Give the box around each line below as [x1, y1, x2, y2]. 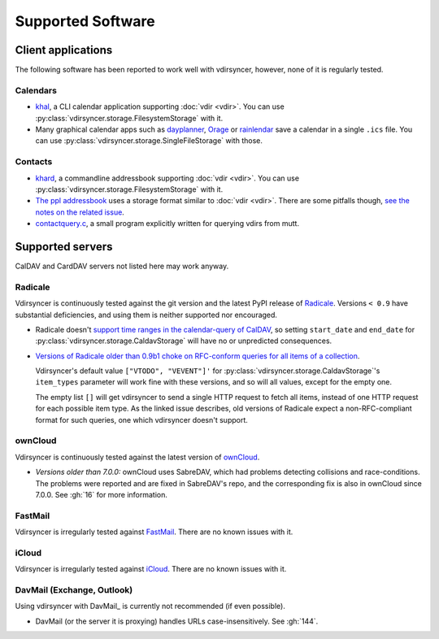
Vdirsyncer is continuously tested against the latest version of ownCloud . [15, 452, 260, 462]
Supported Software [15, 12, 155, 30]
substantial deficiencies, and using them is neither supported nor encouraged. [15, 310, 278, 319]
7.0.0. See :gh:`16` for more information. [35, 489, 168, 499]
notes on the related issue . [35, 207, 125, 217]
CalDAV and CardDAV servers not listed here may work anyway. [15, 261, 229, 271]
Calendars [15, 85, 57, 96]
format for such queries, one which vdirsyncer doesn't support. [35, 415, 248, 424]
